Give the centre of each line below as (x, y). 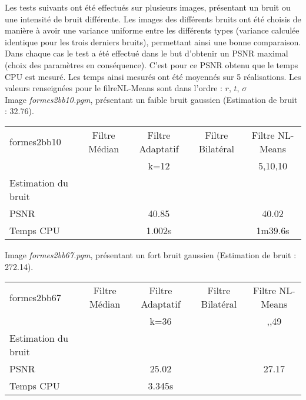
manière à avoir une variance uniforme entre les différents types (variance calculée (152, 30)
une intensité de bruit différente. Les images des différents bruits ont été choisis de (153, 19)
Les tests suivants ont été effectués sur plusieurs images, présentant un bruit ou (148, 7)
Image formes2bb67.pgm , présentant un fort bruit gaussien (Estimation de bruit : (151, 254)
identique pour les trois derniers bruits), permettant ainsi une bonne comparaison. (153, 41)
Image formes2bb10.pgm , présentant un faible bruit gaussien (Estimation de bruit (151, 99)
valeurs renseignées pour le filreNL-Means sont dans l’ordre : (114, 88)
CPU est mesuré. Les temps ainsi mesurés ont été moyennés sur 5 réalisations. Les (153, 76)
